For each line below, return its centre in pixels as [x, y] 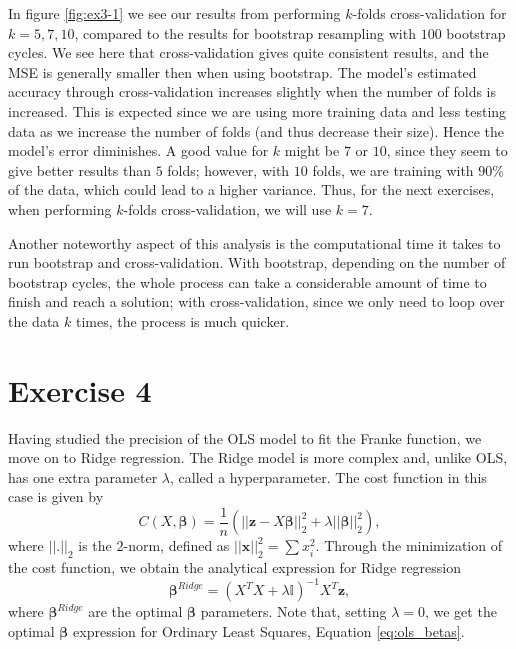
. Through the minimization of [408, 545]
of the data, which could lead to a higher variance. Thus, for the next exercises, [251, 189]
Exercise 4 [80, 389]
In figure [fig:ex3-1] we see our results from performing [174, 13]
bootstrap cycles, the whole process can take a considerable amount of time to [247, 281]
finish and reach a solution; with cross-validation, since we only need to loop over [256, 301]
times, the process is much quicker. [182, 320]
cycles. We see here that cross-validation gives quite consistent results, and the [248, 52]
